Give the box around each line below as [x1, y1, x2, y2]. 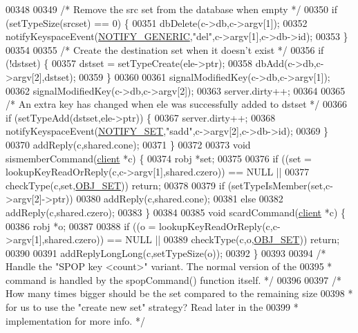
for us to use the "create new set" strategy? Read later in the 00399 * [6, 300, 299, 314]
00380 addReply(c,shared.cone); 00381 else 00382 [76, 191, 283, 206]
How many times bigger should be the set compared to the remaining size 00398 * [6, 286, 353, 301]
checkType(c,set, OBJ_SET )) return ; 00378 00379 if [6, 178, 225, 192]
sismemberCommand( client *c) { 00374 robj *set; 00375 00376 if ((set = [6, 151, 312, 165]
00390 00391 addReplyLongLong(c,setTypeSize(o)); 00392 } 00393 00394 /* [6, 245, 326, 260]
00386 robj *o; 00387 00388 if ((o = [6, 218, 156, 233]
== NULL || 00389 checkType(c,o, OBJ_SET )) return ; [106, 232, 340, 247]
